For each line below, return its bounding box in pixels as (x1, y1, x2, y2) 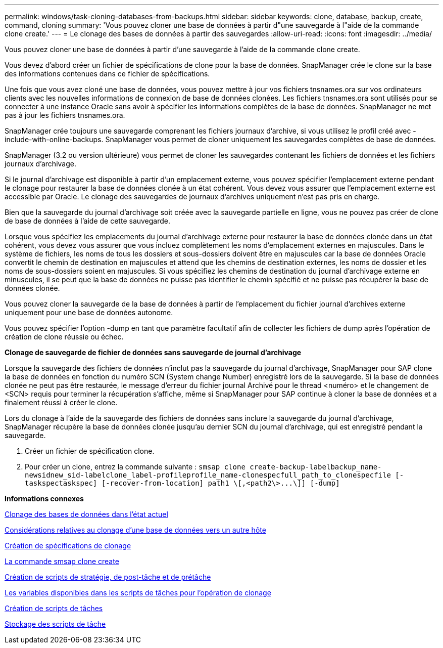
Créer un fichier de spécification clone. (25, 447, 155, 455)
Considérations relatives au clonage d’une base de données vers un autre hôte (5, 526, 266, 534)
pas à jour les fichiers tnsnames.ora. (5, 111, 125, 119)
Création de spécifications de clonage (5, 541, 131, 550)
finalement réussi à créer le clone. (5, 398, 118, 407)
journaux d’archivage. (5, 159, 76, 168)
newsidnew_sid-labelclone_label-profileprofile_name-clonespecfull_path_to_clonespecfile (25, 471, 391, 479)
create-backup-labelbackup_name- (250, 463, 382, 471)
